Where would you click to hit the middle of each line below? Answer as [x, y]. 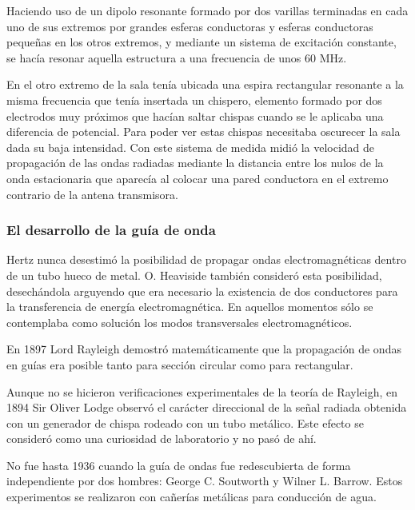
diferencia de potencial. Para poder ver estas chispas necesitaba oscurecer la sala [204, 131]
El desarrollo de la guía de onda [111, 230]
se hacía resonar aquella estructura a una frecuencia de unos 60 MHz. [177, 57]
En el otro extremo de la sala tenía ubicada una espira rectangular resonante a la [205, 84]
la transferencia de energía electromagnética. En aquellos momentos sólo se [190, 307]
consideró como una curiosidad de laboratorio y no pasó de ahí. [162, 438]
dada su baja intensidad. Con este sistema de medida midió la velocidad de [191, 147]
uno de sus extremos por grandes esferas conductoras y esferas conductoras [190, 26]
